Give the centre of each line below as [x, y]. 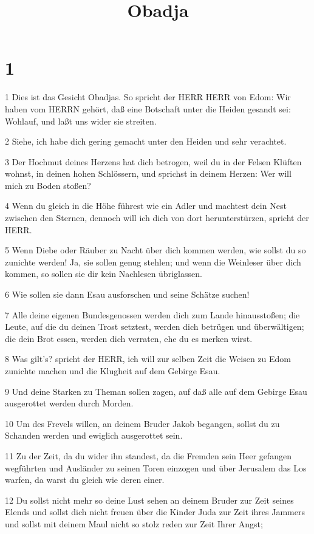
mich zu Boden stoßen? [48, 185]
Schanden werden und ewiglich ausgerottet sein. [94, 435]
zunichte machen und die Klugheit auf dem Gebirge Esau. [113, 371]
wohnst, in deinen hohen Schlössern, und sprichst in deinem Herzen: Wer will [148, 173]
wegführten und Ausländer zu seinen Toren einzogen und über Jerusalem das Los [156, 467]
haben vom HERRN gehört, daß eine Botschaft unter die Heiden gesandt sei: [148, 108]
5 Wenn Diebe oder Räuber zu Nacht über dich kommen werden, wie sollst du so [155, 250]
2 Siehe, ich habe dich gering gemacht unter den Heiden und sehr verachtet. [146, 141]
